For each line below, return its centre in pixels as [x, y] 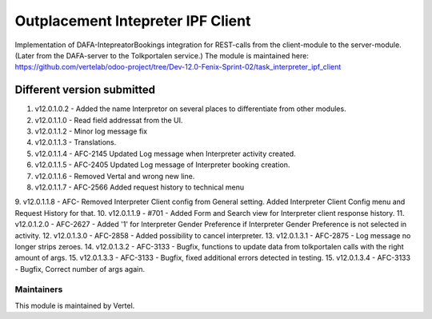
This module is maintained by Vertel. [75, 305]
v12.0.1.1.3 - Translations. [76, 142]
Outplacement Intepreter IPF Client [133, 21]
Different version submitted [85, 90]
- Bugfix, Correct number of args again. [80, 269]
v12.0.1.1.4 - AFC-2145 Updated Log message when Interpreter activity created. [165, 154]
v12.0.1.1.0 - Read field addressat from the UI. [109, 120]
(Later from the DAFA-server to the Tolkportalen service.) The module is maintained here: [162, 55]
